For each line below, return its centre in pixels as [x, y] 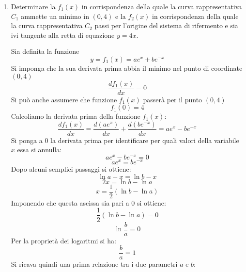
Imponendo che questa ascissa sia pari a [70, 202]
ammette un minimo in [55, 16]
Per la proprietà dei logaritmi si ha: [63, 240]
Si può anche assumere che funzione [64, 99]
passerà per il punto [173, 99]
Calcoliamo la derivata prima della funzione [76, 116]
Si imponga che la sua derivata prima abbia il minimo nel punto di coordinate [127, 68]
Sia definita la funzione [45, 51]
